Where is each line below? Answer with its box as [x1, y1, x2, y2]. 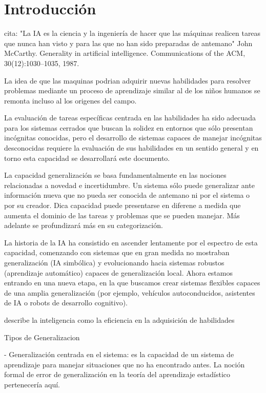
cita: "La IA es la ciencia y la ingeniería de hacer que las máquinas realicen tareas [4, 28, 261, 38]
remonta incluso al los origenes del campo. [4, 95, 137, 106]
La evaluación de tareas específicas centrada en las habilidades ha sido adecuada [4, 112, 256, 123]
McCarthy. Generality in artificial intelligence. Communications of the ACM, [4, 48, 245, 58]
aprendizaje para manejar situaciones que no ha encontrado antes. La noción [4, 359, 245, 369]
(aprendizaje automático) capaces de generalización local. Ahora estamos [4, 267, 233, 278]
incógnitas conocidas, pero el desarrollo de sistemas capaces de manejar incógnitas [4, 132, 262, 143]
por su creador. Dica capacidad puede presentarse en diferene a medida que [4, 200, 241, 211]
